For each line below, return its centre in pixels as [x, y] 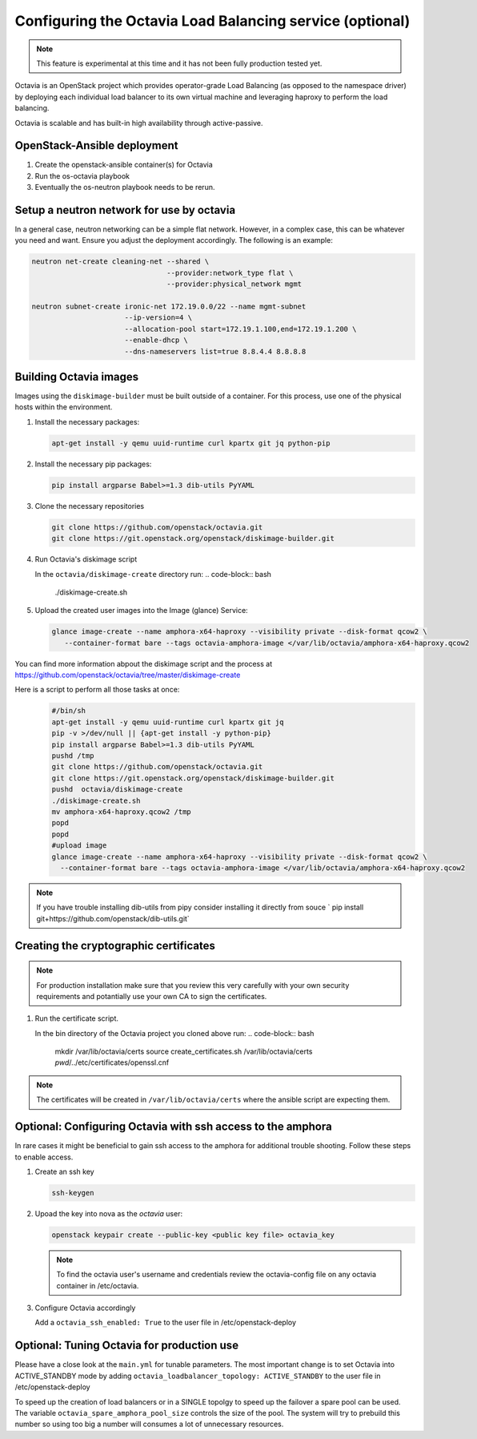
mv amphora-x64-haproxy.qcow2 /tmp [121, 812]
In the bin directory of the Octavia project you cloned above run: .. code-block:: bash [174, 1033]
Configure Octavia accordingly [85, 1308]
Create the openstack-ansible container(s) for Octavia [124, 165]
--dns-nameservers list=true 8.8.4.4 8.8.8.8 [215, 351]
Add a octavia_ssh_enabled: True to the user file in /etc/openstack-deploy [165, 1323]
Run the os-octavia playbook [82, 175]
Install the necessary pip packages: [93, 464]
